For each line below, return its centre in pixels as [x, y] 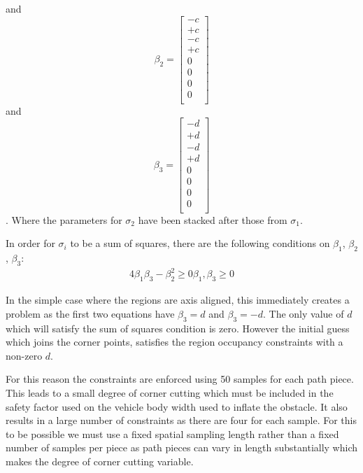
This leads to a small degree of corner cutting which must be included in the [170, 393]
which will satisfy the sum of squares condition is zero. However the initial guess [178, 328]
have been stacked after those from [213, 219]
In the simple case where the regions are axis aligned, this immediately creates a [178, 300]
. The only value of [304, 313]
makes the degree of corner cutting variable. [100, 461]
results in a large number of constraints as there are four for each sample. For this [181, 420]
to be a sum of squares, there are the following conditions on [200, 243]
